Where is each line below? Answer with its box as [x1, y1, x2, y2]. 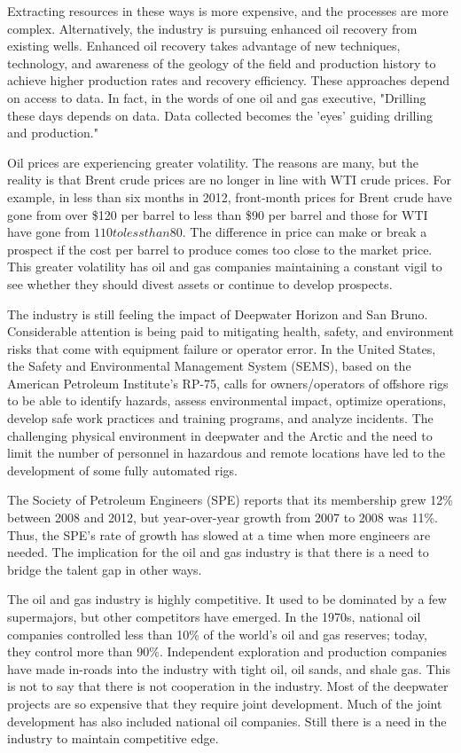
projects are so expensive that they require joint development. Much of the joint [7, 694, 442, 712]
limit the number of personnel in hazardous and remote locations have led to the [7, 443, 445, 462]
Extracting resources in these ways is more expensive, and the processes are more [7, 2, 449, 20]
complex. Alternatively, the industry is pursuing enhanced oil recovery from [7, 19, 418, 37]
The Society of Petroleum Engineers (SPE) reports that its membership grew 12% [7, 490, 453, 509]
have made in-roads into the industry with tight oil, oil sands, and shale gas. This [7, 659, 450, 678]
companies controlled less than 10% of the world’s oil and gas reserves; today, [7, 624, 427, 643]
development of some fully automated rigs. [7, 460, 238, 479]
